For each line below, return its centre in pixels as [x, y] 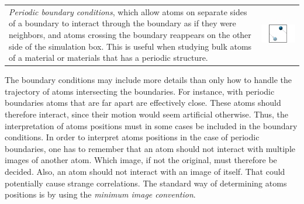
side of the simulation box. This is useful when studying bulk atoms [130, 46]
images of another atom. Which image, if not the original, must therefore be [141, 160]
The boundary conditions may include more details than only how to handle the [148, 80]
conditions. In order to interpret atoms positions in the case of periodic [132, 137]
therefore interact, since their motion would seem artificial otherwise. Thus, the [147, 114]
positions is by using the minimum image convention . [100, 194]
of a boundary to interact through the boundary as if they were [122, 23]
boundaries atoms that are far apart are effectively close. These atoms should [143, 103]
